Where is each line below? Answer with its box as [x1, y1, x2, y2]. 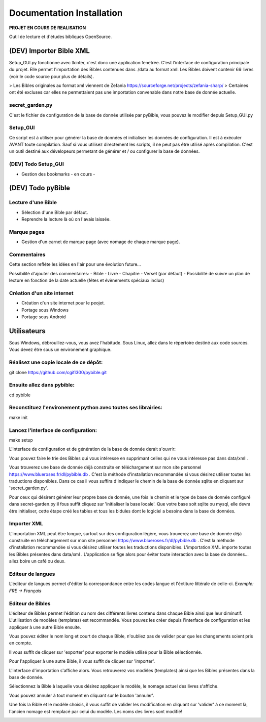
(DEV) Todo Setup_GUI [9, 161, 64, 168]
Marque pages [9, 228, 45, 235]
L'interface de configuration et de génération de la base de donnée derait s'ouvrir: [9, 446, 176, 452]
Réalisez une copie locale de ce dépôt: [9, 359, 103, 366]
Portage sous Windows [21, 307, 69, 313]
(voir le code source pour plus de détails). [9, 73, 94, 79]
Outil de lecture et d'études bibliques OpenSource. [9, 34, 112, 40]
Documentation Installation [9, 7, 123, 18]
